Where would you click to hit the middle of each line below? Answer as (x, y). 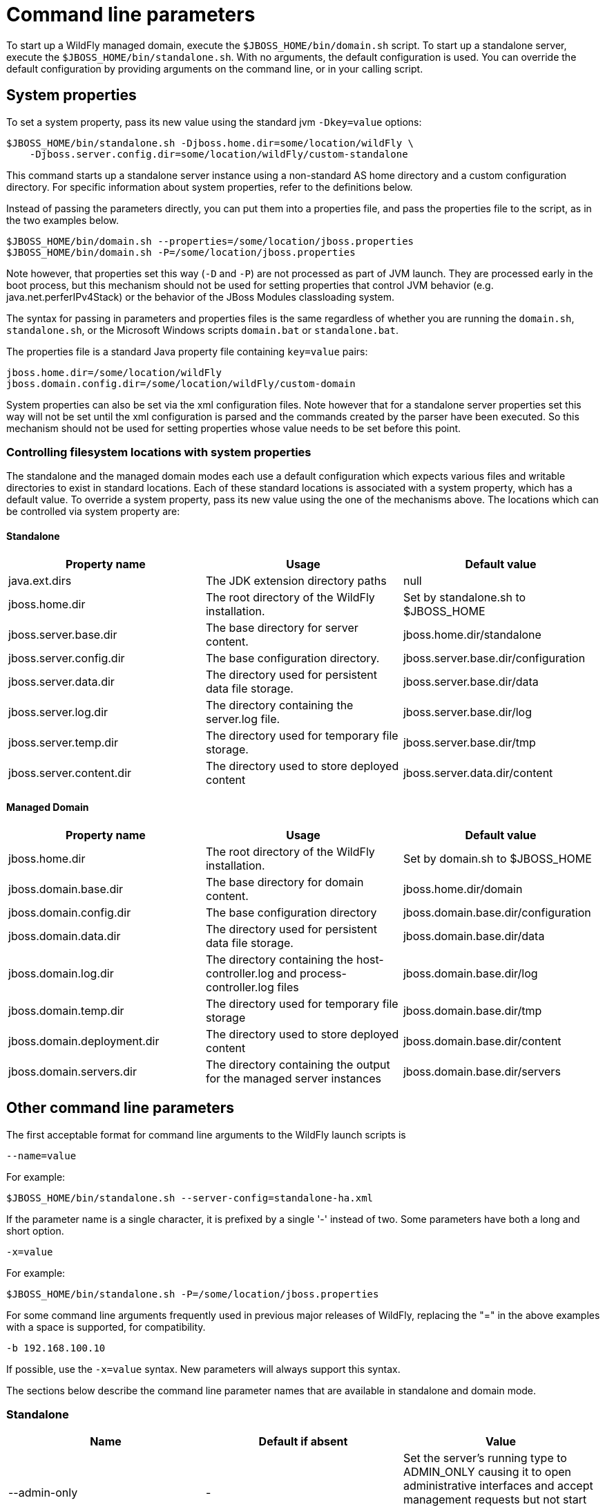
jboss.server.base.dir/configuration (494, 658)
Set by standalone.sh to (464, 597)
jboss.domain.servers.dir (73, 1071)
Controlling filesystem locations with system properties (159, 452)
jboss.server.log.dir (58, 712)
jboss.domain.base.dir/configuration (497, 912)
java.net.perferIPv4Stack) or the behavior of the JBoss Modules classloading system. (200, 297)
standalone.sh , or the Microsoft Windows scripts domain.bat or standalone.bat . (202, 330)
